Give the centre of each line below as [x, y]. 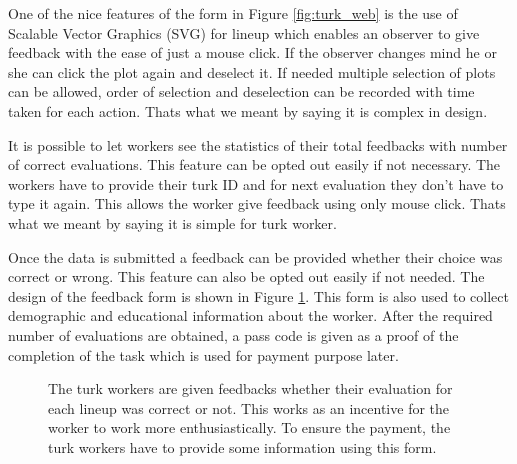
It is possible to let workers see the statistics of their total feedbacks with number [258, 144]
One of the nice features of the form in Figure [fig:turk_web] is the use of [233, 13]
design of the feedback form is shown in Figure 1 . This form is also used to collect [258, 295]
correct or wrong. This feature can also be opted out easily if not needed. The [246, 276]
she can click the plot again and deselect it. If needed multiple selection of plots [252, 71]
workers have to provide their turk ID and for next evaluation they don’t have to [256, 183]
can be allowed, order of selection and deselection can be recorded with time [241, 91]
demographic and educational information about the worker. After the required [250, 315]
